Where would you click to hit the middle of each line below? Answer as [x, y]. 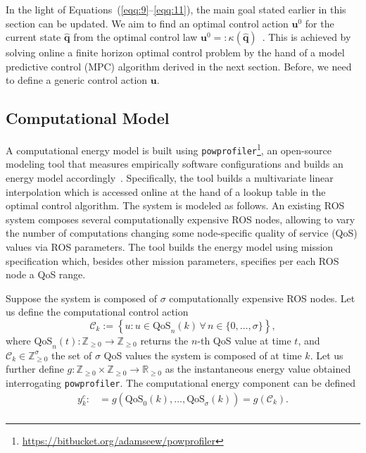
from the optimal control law [135, 37]
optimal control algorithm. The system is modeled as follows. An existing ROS [175, 205]
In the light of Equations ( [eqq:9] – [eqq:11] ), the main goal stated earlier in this [176, 9]
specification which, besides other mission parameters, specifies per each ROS [172, 260]
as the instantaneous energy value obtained [258, 369]
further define [35, 369]
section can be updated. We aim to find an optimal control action [147, 23]
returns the [164, 341]
